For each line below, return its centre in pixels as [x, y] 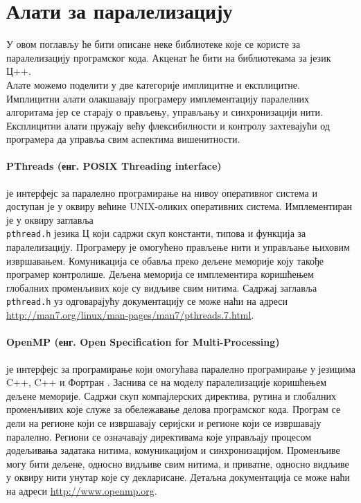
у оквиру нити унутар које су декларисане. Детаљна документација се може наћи [178, 477]
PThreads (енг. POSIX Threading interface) [114, 166]
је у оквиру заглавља [50, 219]
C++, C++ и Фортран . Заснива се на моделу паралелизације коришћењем [167, 382]
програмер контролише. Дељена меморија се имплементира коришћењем [160, 274]
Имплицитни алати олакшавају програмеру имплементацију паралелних [158, 98]
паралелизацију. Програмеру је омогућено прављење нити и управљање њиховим [178, 247]
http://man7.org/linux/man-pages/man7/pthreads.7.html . [130, 315]
